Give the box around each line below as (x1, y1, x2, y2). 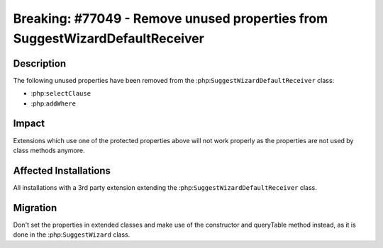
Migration (13, 202, 57, 214)
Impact (13, 118, 45, 130)
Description (13, 57, 67, 69)
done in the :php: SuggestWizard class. (13, 230, 131, 239)
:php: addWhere (30, 99, 76, 108)
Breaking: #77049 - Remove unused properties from (13, 11, 328, 26)
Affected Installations (13, 164, 111, 176)
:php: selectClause (30, 89, 91, 98)
